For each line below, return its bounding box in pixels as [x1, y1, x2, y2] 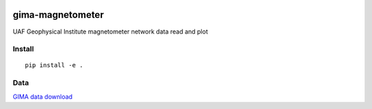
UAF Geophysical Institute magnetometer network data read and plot [12, 27, 208, 36]
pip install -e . [25, 62, 83, 69]
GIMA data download [12, 93, 73, 101]
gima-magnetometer [12, 9, 104, 21]
